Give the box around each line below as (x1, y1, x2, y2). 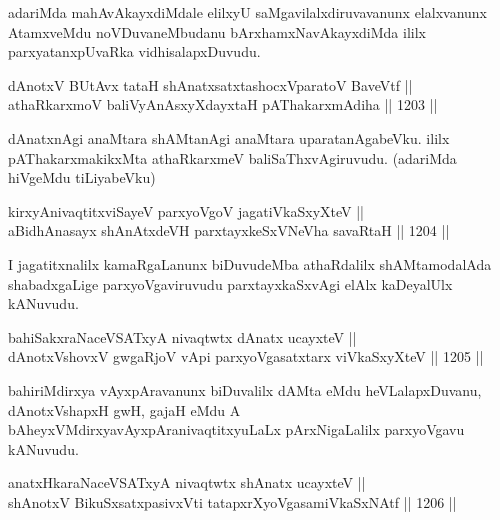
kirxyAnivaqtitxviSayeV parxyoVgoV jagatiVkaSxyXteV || (8, 200, 364, 221)
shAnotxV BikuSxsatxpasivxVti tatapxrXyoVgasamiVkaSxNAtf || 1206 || (8, 491, 457, 512)
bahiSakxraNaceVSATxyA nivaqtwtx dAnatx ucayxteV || (8, 326, 357, 347)
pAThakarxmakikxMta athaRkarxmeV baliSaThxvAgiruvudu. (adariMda (8, 147, 457, 168)
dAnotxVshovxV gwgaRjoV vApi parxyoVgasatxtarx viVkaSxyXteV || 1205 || (8, 346, 484, 367)
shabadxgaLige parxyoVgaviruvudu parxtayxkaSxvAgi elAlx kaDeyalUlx (8, 273, 453, 294)
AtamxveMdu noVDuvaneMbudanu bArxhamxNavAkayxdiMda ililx (8, 21, 426, 42)
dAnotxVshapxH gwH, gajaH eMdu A (8, 399, 241, 420)
